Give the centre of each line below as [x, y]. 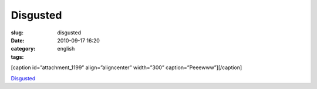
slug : [17, 33]
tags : [17, 57]
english [66, 49]
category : [23, 49]
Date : [18, 40]
